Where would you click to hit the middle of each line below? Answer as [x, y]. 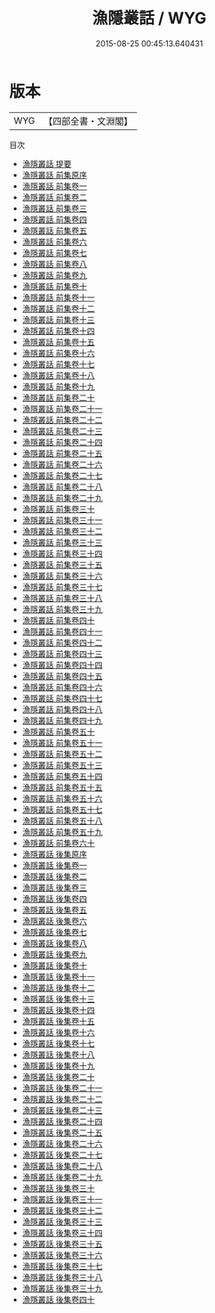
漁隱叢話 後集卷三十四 [62, 1232]
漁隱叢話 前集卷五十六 [62, 798]
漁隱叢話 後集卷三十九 [62, 1288]
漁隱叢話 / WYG [149, 18]
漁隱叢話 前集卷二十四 [62, 442]
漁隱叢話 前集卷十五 [58, 342]
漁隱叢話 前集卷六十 [58, 843]
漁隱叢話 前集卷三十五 [62, 564]
